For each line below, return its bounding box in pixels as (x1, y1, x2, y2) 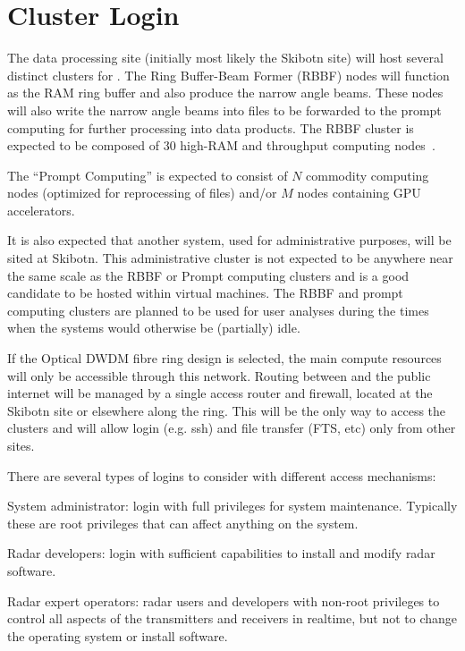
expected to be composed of (7, 136, 160, 155)
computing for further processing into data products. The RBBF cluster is (7, 118, 414, 137)
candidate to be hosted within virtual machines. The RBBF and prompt (7, 283, 403, 302)
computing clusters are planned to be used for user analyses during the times (7, 300, 429, 319)
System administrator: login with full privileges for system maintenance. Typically (7, 496, 458, 515)
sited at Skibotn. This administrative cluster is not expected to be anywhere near (7, 249, 453, 267)
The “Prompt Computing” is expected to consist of (7, 165, 288, 184)
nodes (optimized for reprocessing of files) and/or (7, 183, 277, 202)
